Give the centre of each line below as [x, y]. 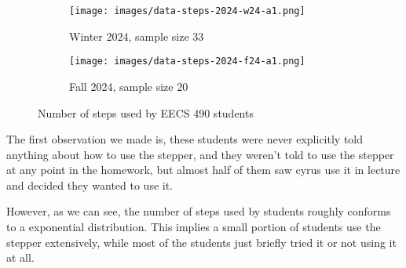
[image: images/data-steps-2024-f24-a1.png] [187, 62]
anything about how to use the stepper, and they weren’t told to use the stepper [200, 154]
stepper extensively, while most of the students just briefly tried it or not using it [201, 242]
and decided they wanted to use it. [90, 185]
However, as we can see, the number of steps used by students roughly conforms [199, 211]
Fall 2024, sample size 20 [129, 86]
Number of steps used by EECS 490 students [146, 112]
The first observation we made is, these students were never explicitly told [185, 139]
